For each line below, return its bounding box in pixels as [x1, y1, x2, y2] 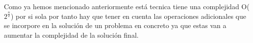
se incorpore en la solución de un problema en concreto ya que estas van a [4, 20, 227, 30]
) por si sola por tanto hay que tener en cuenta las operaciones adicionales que [10, 11, 247, 21]
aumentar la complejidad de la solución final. [4, 29, 139, 40]
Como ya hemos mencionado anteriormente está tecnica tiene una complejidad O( [4, 1, 250, 11]
